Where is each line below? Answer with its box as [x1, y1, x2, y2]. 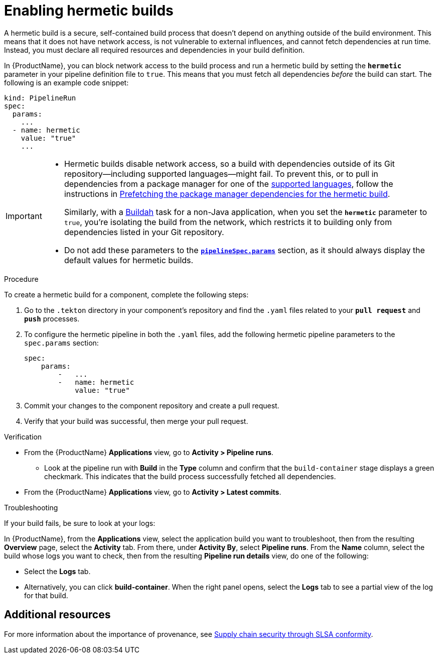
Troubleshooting [4, 503, 58, 512]
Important [6, 210, 42, 221]
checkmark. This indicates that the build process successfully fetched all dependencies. [44, 472, 336, 481]
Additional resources [4, 608, 111, 621]
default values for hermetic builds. [64, 255, 194, 265]
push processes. [24, 314, 80, 323]
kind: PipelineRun [4, 93, 76, 102]
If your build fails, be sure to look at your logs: [4, 518, 156, 527]
